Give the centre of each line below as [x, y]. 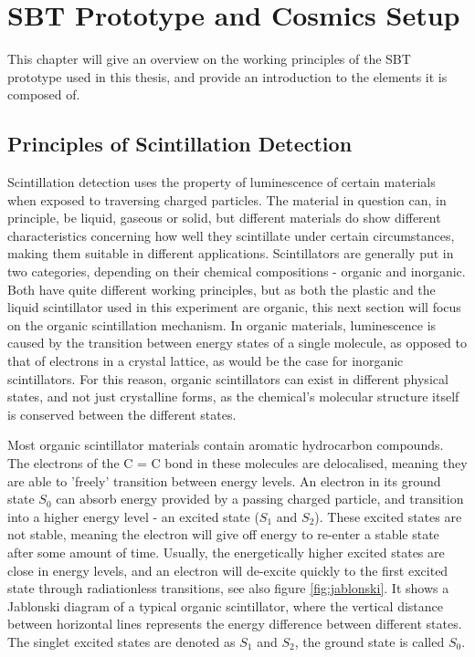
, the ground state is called [369, 641]
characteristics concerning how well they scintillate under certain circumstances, [231, 235]
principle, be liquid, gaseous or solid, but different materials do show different [224, 218]
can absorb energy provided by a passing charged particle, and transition [260, 499]
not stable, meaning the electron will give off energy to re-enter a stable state [223, 534]
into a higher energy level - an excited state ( [133, 516]
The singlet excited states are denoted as [121, 641]
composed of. [44, 94]
